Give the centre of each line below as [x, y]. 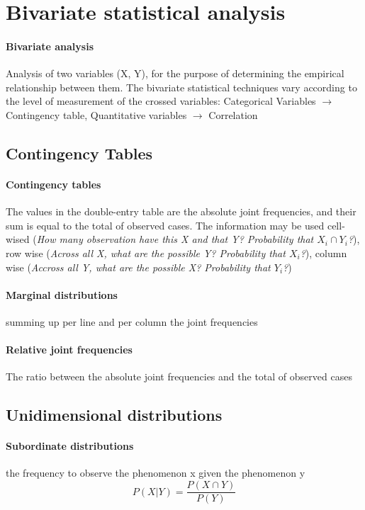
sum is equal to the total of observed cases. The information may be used [165, 225]
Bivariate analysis [50, 46]
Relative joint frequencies [69, 350]
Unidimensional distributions [114, 415]
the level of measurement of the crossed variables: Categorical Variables [161, 101]
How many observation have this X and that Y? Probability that [175, 239]
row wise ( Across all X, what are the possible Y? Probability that [146, 253]
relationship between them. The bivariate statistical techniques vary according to [181, 87]
